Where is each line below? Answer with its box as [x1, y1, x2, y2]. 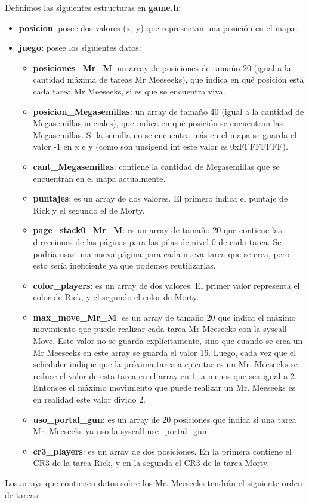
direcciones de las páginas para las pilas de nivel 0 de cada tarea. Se [33, 235, 282, 248]
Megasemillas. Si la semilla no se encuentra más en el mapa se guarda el [33, 128, 297, 141]
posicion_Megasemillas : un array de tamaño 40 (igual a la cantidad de [33, 105, 304, 117]
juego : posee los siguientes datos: [18, 41, 141, 54]
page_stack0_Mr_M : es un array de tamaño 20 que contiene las [33, 224, 282, 236]
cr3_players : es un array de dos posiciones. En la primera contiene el [33, 444, 292, 457]
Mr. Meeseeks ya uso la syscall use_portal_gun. [33, 425, 209, 437]
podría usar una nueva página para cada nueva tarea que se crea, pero [33, 247, 290, 260]
